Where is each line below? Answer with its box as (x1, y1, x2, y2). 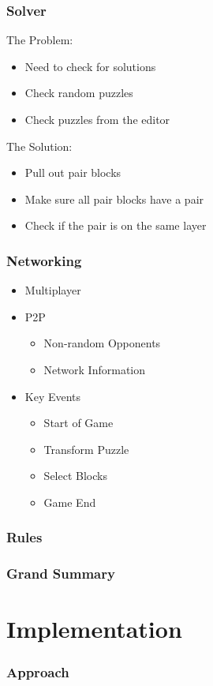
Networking (6, 250, 82, 270)
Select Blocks (43, 467, 107, 484)
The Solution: (6, 137, 73, 154)
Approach (6, 662, 69, 681)
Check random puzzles (24, 84, 133, 101)
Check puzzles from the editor (24, 111, 170, 127)
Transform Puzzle (43, 440, 129, 457)
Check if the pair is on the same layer (24, 217, 207, 234)
